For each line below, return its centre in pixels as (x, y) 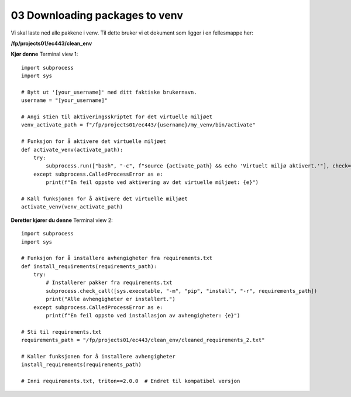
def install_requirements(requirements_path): (89, 266)
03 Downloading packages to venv (97, 15)
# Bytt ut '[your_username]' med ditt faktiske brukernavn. (109, 92)
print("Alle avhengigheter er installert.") (111, 299)
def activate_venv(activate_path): (72, 150)
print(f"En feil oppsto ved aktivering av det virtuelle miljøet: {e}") (152, 182)
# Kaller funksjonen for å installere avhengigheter (98, 356)
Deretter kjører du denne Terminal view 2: (62, 220)
